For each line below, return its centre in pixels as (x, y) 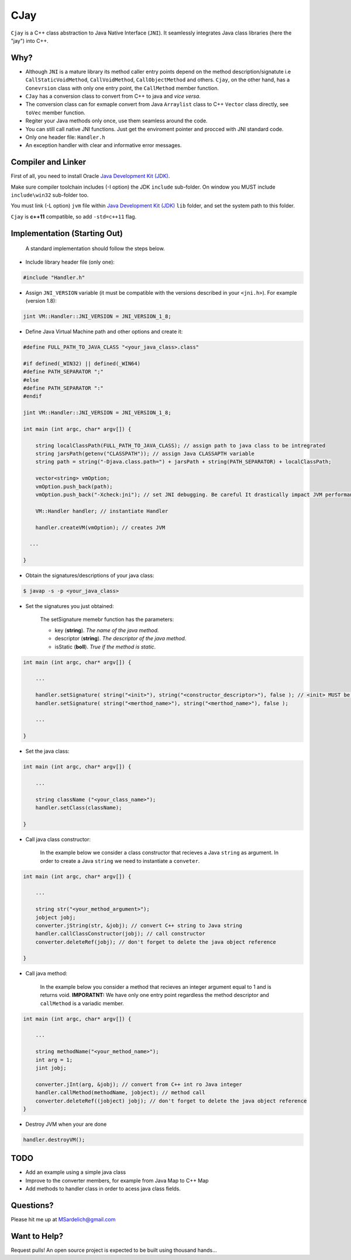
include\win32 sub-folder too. (50, 195)
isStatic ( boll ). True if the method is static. (105, 647)
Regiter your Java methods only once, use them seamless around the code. (116, 121)
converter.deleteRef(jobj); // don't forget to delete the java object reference (156, 942)
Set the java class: (47, 751)
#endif (32, 396)
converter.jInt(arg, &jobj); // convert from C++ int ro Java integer (139, 1084)
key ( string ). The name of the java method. (107, 630)
